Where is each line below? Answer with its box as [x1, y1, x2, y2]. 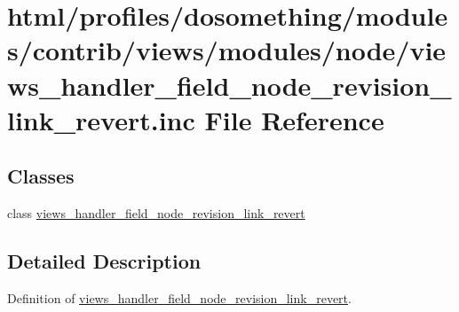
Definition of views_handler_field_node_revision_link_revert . [7, 288, 352, 307]
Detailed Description [7, 247, 202, 275]
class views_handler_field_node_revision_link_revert [7, 204, 305, 222]
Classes [7, 162, 75, 190]
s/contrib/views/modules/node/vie [7, 32, 447, 68]
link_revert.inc [7, 101, 195, 137]
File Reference [204, 101, 384, 137]
